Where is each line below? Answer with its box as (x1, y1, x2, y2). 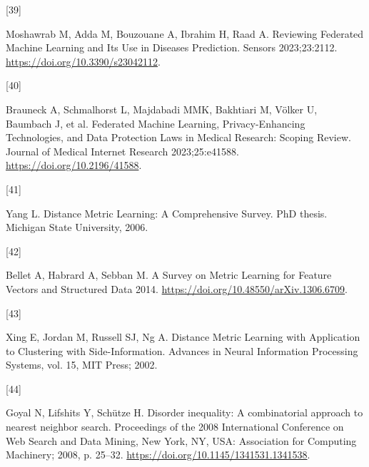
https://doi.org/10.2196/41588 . (6, 158, 142, 173)
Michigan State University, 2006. (6, 220, 148, 235)
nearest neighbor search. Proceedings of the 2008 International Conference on (6, 419, 344, 434)
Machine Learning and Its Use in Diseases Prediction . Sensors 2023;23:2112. (6, 40, 338, 55)
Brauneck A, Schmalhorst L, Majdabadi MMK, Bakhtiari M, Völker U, (6, 101, 318, 116)
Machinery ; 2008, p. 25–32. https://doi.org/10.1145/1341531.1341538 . (6, 447, 310, 462)
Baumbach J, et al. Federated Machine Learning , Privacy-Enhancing (6, 116, 305, 130)
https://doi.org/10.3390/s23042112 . (6, 53, 161, 68)
